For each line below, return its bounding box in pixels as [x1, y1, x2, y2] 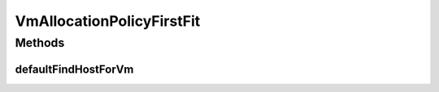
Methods [15, 36, 65, 50]
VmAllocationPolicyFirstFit [15, 12, 201, 30]
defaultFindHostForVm [15, 62, 134, 76]
